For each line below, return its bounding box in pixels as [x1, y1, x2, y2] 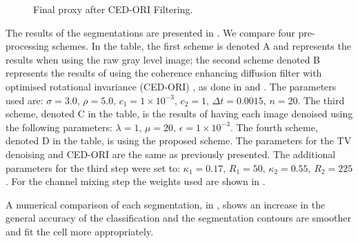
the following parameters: [6, 119, 112, 134]
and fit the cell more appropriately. [6, 224, 154, 238]
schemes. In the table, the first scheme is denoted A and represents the [52, 39, 351, 53]
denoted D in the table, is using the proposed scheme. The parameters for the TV [6, 133, 352, 148]
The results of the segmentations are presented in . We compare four [6, 25, 295, 39]
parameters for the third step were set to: [6, 160, 181, 175]
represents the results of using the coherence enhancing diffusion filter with [6, 66, 322, 80]
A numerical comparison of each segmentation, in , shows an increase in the [6, 197, 326, 211]
